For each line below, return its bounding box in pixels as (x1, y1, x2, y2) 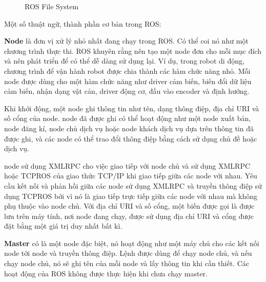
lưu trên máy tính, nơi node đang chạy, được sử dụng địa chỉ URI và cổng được (4, 210, 254, 221)
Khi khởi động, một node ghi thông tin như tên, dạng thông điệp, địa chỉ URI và (4, 103, 259, 113)
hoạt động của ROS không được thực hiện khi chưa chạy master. (4, 268, 208, 278)
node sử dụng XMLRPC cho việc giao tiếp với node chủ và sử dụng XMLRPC (4, 160, 251, 171)
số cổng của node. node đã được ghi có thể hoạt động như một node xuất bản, (4, 113, 251, 124)
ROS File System (25, 1, 79, 11)
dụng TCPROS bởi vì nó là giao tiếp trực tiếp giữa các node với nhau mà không (4, 190, 257, 201)
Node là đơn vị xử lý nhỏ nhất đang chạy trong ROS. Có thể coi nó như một (4, 35, 249, 46)
